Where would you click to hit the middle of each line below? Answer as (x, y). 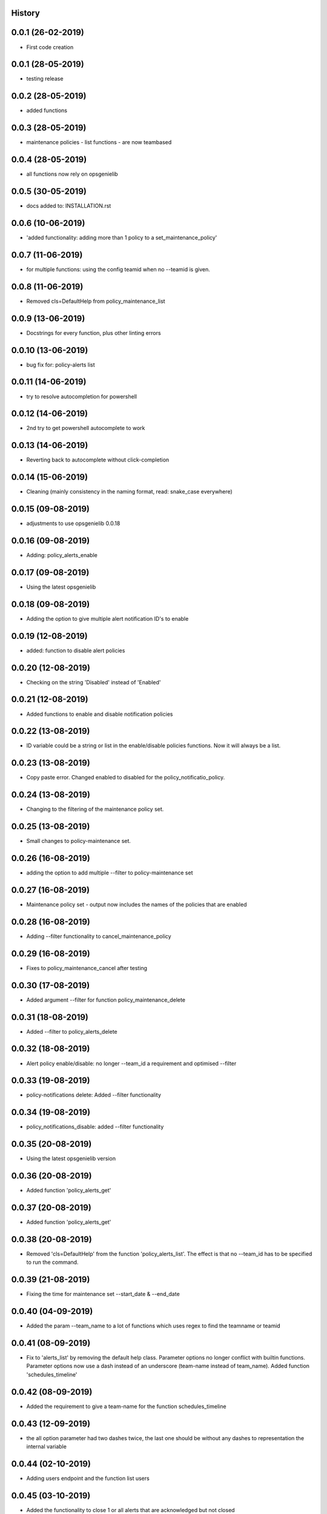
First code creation (50, 47)
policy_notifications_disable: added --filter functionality (95, 1127)
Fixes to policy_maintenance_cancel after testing (87, 968)
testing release (45, 79)
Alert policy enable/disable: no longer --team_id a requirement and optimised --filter (131, 1063)
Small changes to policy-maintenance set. (79, 841)
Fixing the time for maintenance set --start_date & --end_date (103, 1294)
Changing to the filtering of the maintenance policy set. (95, 809)
